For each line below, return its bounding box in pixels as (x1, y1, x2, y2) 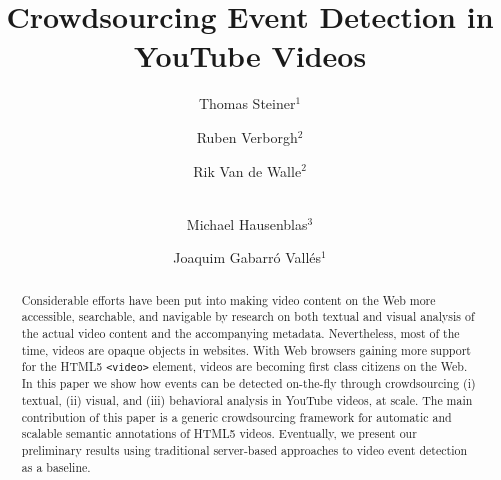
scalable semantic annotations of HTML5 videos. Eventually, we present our (21, 425, 417, 442)
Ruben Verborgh (196, 126, 298, 147)
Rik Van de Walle (193, 160, 302, 181)
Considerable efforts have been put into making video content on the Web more (21, 291, 436, 308)
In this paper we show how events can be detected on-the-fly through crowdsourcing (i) (21, 375, 476, 392)
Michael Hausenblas (186, 213, 308, 234)
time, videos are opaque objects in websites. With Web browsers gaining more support (21, 341, 471, 358)
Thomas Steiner (198, 93, 296, 114)
